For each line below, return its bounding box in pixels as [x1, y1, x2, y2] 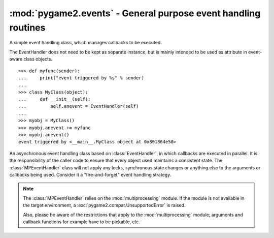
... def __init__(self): [18, 97, 91, 102]
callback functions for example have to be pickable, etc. [23, 219, 141, 225]
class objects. [23, 56, 53, 62]
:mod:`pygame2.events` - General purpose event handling [9, 8, 261, 19]
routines [9, 22, 46, 33]
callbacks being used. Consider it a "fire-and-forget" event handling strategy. [9, 171, 172, 177]
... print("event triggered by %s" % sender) [18, 75, 145, 81]
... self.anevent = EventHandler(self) [18, 103, 139, 109]
